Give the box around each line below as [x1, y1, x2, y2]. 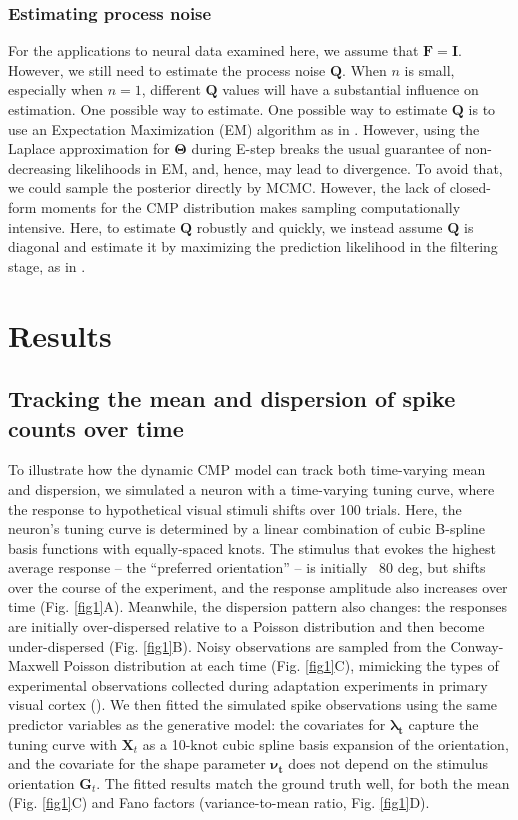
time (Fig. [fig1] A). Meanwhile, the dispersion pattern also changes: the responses [8, 596, 508, 617]
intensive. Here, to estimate [8, 216, 176, 237]
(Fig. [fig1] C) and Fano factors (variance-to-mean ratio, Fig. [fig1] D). [8, 792, 430, 813]
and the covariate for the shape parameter [8, 753, 266, 774]
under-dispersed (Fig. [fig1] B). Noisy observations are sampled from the [8, 635, 446, 656]
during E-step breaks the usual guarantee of [191, 138, 461, 159]
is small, [404, 59, 455, 80]
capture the [408, 714, 479, 735]
